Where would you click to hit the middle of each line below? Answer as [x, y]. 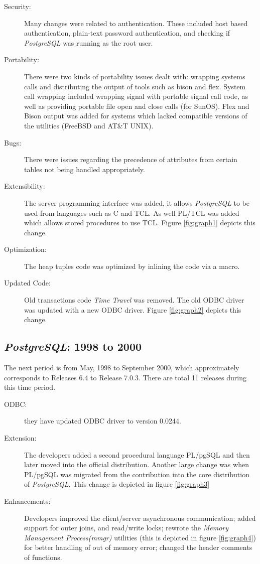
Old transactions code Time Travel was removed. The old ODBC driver [134, 300]
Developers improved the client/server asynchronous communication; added [140, 518]
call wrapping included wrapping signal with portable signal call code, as [136, 96]
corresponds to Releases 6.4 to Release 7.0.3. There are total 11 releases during [125, 377]
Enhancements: [27, 501]
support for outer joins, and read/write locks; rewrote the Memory [126, 528]
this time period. [30, 387]
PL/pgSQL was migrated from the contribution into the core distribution [137, 474]
